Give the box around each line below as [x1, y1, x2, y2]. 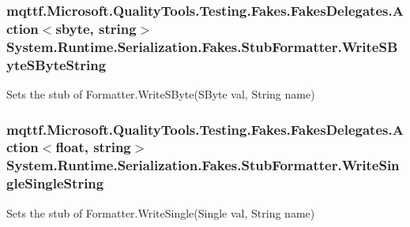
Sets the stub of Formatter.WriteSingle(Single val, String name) [6, 204, 315, 221]
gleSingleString [6, 173, 104, 193]
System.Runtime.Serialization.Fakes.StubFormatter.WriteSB [6, 36, 398, 56]
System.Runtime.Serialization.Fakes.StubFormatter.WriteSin [6, 155, 400, 175]
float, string [55, 137, 131, 157]
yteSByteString [6, 54, 107, 74]
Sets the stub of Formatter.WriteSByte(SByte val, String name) [6, 85, 315, 102]
